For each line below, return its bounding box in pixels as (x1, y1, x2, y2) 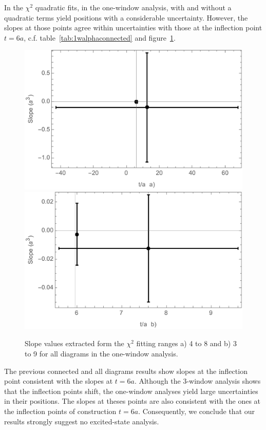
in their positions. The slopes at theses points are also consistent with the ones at (4, 396, 261, 406)
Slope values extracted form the (25, 338, 124, 349)
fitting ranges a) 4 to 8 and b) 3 (136, 338, 237, 349)
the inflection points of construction (4, 405, 117, 416)
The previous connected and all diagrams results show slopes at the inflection (4, 365, 248, 376)
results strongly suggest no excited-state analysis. (4, 416, 159, 426)
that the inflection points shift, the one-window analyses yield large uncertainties (4, 385, 258, 396)
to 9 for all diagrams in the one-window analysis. (25, 348, 178, 359)
